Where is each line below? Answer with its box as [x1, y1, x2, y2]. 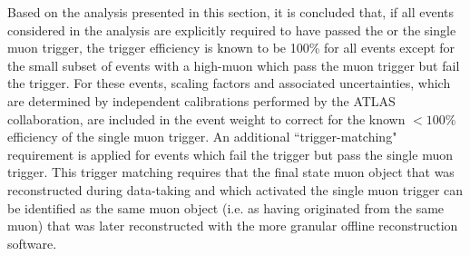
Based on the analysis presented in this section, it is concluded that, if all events [7, 3, 454, 21]
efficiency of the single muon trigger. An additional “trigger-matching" [7, 127, 397, 146]
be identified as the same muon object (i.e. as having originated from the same [7, 198, 445, 217]
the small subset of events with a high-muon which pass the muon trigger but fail [7, 55, 460, 74]
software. [7, 233, 57, 252]
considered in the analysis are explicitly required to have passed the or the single [7, 20, 456, 39]
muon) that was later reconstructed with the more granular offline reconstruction [7, 216, 458, 235]
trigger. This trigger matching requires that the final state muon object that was [7, 162, 455, 182]
